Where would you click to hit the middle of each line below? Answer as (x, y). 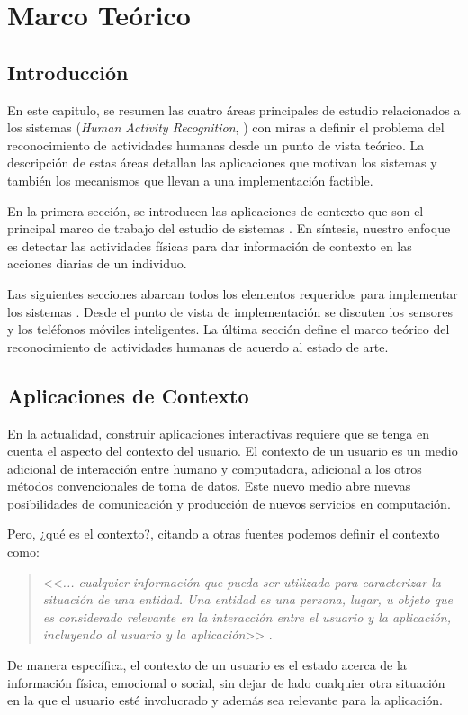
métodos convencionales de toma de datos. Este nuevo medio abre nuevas (209, 486)
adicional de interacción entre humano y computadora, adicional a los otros (215, 468)
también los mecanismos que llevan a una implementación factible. (190, 180)
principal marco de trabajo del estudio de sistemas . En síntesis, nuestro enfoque (229, 228)
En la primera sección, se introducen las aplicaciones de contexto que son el (216, 210)
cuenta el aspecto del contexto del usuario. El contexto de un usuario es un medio (233, 451)
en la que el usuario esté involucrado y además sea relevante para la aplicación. (225, 700)
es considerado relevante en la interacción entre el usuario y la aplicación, (247, 616)
